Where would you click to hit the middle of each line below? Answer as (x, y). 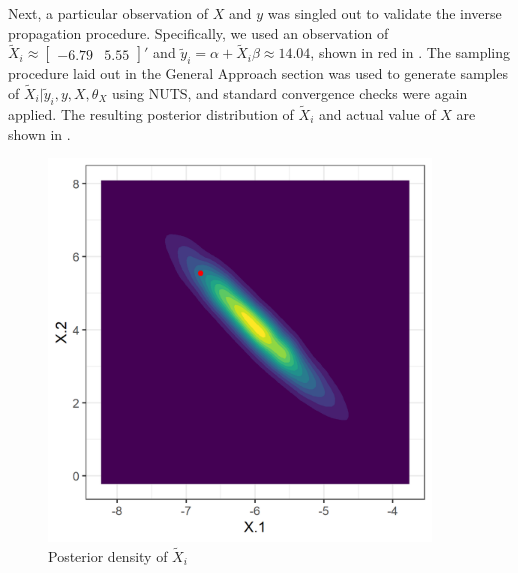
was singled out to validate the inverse (384, 13)
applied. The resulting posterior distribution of (151, 114)
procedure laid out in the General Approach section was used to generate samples (258, 73)
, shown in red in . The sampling (410, 52)
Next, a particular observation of (108, 13)
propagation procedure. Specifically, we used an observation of (198, 32)
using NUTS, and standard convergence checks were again (289, 93)
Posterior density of (108, 556)
